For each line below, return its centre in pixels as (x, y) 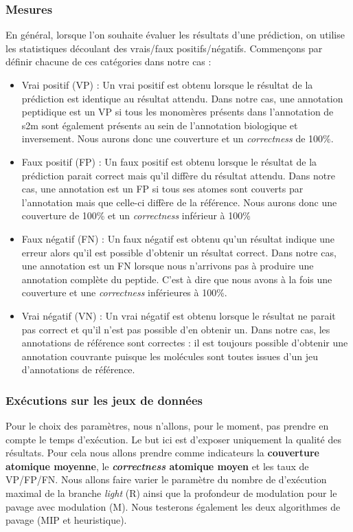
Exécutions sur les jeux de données (104, 400)
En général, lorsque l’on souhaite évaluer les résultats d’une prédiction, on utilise (175, 35)
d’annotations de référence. (78, 369)
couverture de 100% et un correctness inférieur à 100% (136, 215)
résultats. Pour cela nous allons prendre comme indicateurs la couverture (162, 453)
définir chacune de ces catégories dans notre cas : (109, 62)
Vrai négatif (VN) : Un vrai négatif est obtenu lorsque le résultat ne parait (179, 315)
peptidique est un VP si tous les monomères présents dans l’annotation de (178, 112)
